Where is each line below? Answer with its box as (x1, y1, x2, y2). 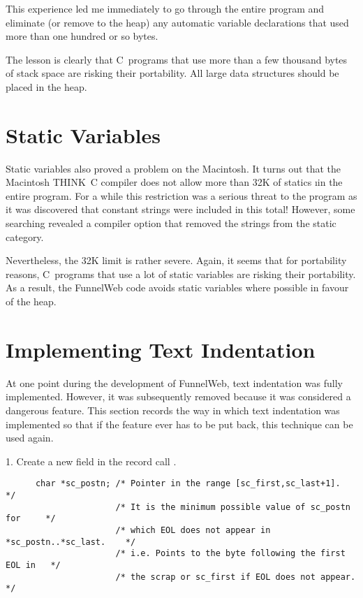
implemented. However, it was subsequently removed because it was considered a (6, 389, 351, 404)
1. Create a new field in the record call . (6, 453, 177, 468)
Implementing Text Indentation (6, 335, 316, 363)
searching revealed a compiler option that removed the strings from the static (6, 216, 336, 231)
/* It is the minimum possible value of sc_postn (115, 502, 350, 512)
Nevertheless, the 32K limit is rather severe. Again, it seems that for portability (6, 253, 347, 268)
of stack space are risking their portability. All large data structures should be (6, 66, 339, 80)
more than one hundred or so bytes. (6, 29, 158, 43)
